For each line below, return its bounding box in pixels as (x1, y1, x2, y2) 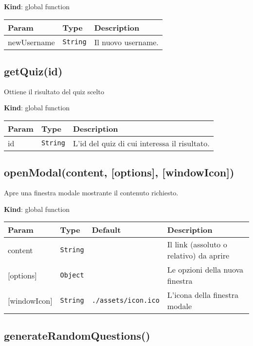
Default (91, 224, 121, 236)
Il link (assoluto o (167, 239, 227, 250)
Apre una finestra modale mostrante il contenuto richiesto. (4, 188, 179, 198)
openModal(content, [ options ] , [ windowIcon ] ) (4, 165, 235, 180)
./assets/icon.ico (91, 296, 160, 305)
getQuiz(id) (4, 63, 63, 78)
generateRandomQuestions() (4, 328, 150, 343)
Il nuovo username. (94, 36, 159, 48)
